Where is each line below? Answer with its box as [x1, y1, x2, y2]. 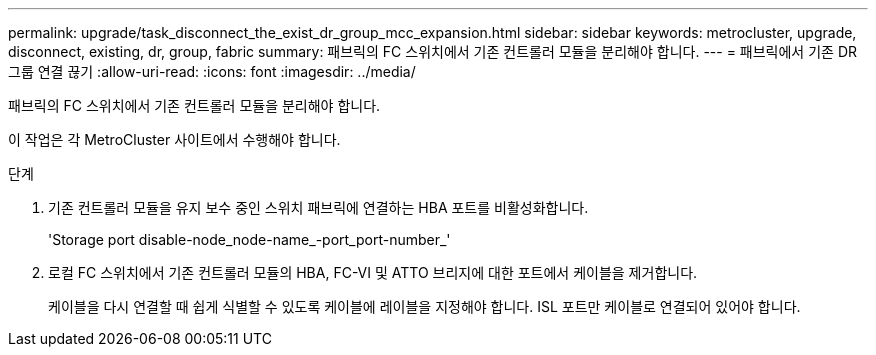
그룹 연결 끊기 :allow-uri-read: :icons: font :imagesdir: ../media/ [8, 63, 416, 80]
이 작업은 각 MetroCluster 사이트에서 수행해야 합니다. [8, 131, 341, 148]
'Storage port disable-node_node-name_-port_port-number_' [48, 231, 451, 248]
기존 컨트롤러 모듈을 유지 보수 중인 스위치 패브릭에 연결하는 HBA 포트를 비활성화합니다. [48, 199, 589, 216]
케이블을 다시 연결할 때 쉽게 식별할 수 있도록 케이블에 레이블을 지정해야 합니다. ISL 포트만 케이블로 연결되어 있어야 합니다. [48, 298, 801, 315]
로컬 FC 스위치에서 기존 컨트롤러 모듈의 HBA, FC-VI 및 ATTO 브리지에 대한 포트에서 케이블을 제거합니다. [48, 264, 698, 281]
